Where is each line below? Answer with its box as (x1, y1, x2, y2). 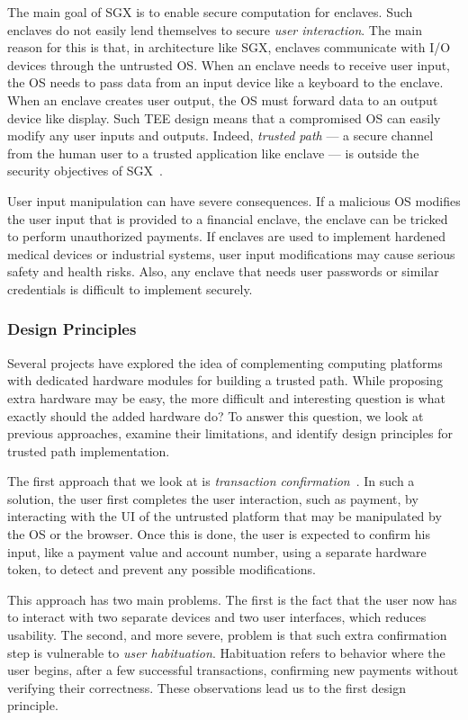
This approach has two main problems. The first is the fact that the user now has (7, 589, 457, 608)
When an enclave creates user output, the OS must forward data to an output (7, 90, 438, 109)
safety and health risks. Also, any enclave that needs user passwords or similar (7, 262, 439, 281)
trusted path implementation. (7, 441, 170, 460)
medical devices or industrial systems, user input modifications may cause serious (7, 244, 455, 263)
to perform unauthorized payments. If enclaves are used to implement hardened (7, 227, 445, 246)
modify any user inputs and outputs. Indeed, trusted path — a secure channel (7, 126, 434, 145)
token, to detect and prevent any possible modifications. (7, 560, 316, 579)
